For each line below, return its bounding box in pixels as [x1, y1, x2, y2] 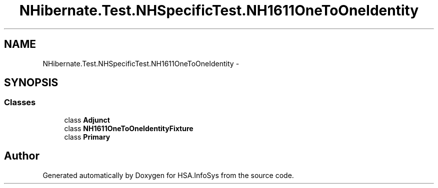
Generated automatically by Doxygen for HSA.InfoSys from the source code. [42, 171, 294, 180]
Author [4, 150, 39, 163]
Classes [4, 97, 36, 108]
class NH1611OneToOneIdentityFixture [64, 124, 193, 133]
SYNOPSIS [4, 76, 58, 89]
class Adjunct [64, 115, 110, 124]
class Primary [64, 132, 110, 141]
